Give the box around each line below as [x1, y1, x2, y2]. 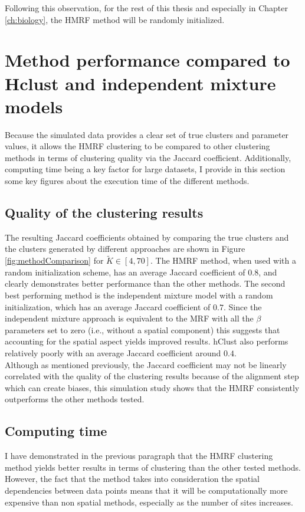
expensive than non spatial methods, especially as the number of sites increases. [5, 495, 293, 508]
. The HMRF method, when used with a [150, 254, 296, 267]
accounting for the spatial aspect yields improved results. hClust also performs [5, 335, 288, 347]
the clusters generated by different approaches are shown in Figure [5, 242, 245, 255]
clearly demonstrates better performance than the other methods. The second [5, 277, 286, 290]
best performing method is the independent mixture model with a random [5, 289, 273, 301]
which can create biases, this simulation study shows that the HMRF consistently [5, 381, 300, 393]
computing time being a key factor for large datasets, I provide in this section [5, 163, 286, 175]
